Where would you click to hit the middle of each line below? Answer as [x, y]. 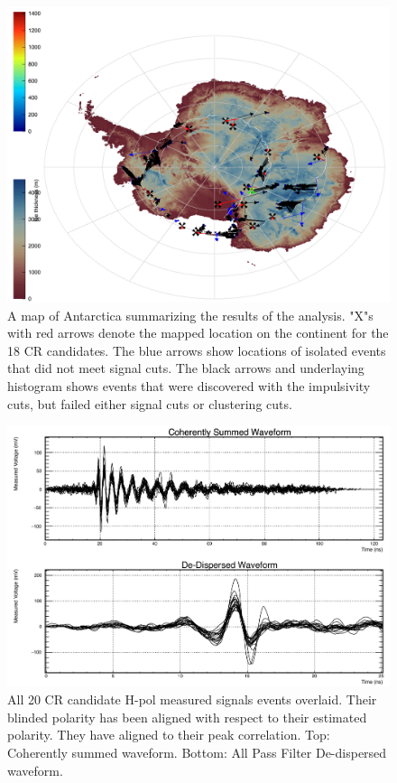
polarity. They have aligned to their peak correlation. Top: [169, 735]
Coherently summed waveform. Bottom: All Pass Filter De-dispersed [197, 752]
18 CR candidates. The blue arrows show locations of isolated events [197, 350]
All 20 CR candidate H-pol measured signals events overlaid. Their [192, 699]
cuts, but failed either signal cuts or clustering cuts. [150, 403]
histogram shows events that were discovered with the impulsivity [189, 386]
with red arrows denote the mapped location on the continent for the [198, 333]
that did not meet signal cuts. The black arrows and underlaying [186, 368]
